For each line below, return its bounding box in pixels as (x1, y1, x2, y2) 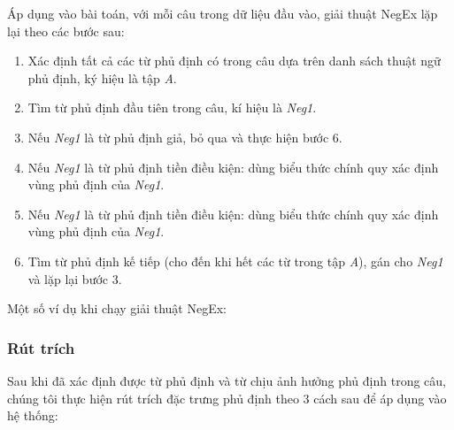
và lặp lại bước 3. (27, 269, 122, 288)
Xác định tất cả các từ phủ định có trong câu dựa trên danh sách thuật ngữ (27, 51, 441, 70)
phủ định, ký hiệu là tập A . (27, 68, 177, 87)
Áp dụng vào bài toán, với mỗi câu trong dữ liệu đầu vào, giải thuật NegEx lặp (7, 4, 438, 22)
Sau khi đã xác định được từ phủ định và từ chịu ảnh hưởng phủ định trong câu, (7, 371, 446, 389)
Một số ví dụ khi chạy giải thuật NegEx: (7, 299, 227, 318)
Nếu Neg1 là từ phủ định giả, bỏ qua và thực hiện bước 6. (27, 127, 342, 146)
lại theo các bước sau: (7, 21, 125, 40)
